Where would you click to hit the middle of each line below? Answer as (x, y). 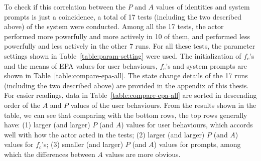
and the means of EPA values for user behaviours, (81, 65)
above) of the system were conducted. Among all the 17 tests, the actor (114, 26)
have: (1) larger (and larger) (47, 125)
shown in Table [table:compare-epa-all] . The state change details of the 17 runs (126, 75)
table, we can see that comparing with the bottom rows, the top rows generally (126, 115)
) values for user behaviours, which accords (187, 125)
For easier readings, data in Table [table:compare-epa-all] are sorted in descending (130, 95)
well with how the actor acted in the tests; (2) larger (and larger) (104, 134)
